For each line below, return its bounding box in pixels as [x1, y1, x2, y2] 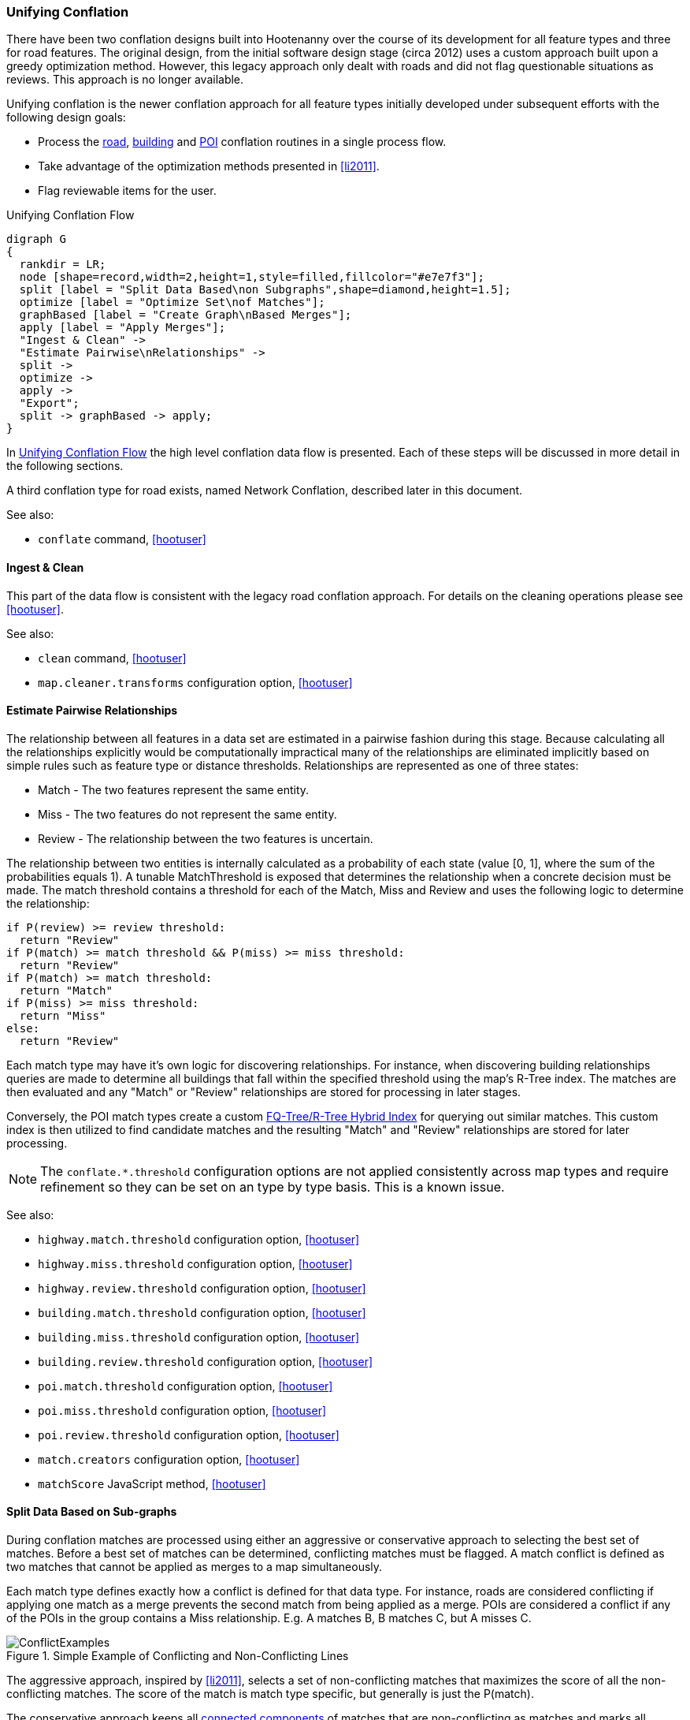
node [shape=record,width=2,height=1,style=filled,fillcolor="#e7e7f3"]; [19, 270, 484, 284]
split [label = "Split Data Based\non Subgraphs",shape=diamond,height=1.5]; [19, 283, 511, 297]
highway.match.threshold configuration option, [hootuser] [38, 1232, 360, 1246]
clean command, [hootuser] [38, 651, 187, 665]
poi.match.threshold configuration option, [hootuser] [38, 1379, 333, 1393]
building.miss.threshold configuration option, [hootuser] [38, 1330, 360, 1344]
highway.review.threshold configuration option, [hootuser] [38, 1281, 366, 1295]
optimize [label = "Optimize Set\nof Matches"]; [19, 296, 325, 309]
